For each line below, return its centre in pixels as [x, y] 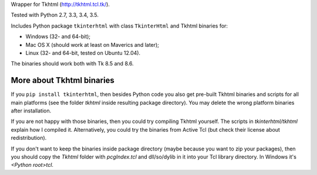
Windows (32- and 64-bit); [58, 37]
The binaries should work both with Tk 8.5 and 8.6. [72, 64]
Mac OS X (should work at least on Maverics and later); [92, 44]
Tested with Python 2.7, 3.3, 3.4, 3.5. [55, 15]
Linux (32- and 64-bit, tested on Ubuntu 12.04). [83, 53]
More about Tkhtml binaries [63, 80]
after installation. [31, 111]
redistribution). [29, 138]
